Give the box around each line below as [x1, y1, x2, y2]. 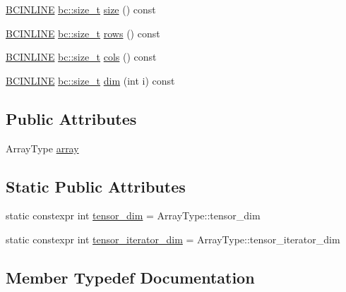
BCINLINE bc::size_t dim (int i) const [6, 73, 175, 87]
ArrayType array [6, 140, 79, 155]
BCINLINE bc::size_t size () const [6, 2, 156, 16]
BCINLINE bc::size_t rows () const [6, 25, 160, 40]
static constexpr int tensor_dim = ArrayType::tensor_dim [6, 208, 261, 223]
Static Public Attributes [6, 175, 186, 197]
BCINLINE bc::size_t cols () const [6, 49, 157, 64]
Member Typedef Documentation [6, 266, 255, 288]
